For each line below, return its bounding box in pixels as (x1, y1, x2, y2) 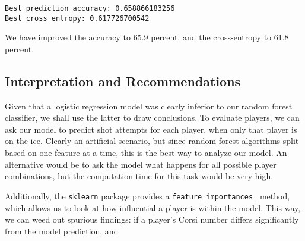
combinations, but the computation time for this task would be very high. (5, 170, 274, 182)
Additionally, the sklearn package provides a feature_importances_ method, (5, 189, 290, 202)
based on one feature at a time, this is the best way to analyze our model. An (5, 146, 287, 159)
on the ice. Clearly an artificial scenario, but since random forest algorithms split (5, 134, 299, 147)
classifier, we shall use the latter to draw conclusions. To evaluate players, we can (5, 111, 300, 124)
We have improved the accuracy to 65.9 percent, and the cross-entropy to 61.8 (5, 31, 289, 43)
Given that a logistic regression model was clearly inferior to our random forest (5, 99, 293, 112)
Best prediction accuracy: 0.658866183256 (5, 4, 175, 12)
